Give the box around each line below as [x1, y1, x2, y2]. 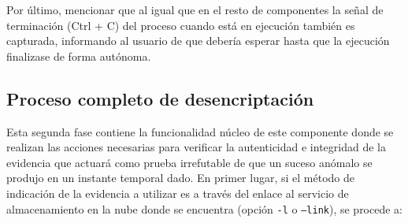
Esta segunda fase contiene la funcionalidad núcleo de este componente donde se [6, 123, 394, 139]
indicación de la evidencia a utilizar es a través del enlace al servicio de [6, 184, 349, 201]
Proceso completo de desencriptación [6, 86, 314, 110]
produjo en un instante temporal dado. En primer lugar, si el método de [6, 169, 354, 186]
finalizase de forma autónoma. [6, 47, 151, 64]
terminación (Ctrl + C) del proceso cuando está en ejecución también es [6, 17, 355, 33]
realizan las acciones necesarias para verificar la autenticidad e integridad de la [6, 139, 386, 155]
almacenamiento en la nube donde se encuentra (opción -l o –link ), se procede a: [6, 200, 402, 217]
